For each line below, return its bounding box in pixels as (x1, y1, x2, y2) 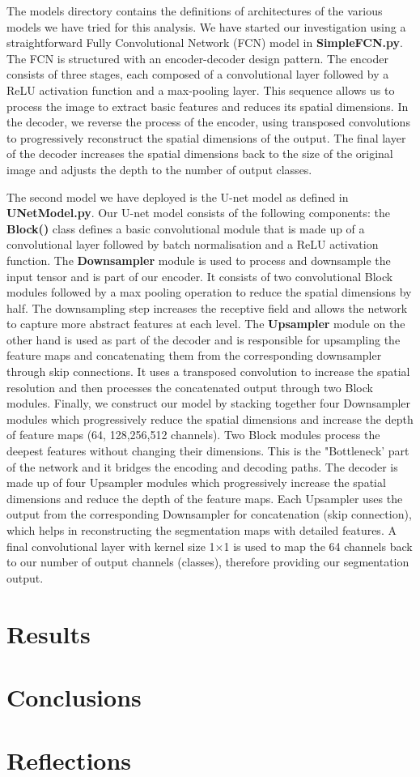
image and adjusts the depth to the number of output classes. (6, 160, 312, 177)
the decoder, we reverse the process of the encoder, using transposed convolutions (6, 113, 410, 130)
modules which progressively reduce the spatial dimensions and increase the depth (6, 410, 414, 427)
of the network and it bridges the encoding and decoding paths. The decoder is (6, 458, 398, 475)
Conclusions (6, 680, 142, 713)
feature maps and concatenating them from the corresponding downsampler (6, 347, 382, 364)
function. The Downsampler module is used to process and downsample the (6, 251, 391, 268)
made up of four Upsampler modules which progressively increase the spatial (6, 474, 386, 491)
